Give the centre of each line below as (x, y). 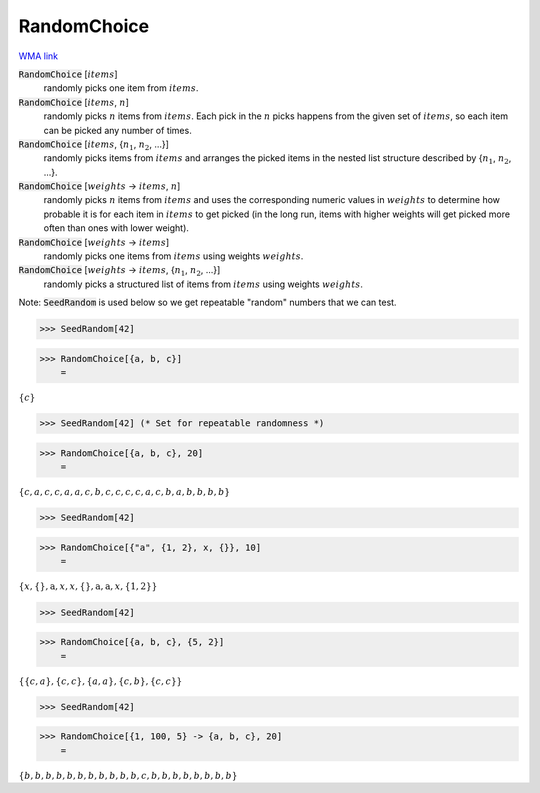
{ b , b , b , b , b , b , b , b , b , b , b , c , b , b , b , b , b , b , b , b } (128, 775)
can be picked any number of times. (117, 130)
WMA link (38, 56)
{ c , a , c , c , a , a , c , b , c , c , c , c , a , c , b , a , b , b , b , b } (124, 492)
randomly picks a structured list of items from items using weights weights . (203, 284)
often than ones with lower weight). (116, 228)
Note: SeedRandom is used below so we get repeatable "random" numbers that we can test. (207, 302)
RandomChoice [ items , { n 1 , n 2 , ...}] (94, 145)
